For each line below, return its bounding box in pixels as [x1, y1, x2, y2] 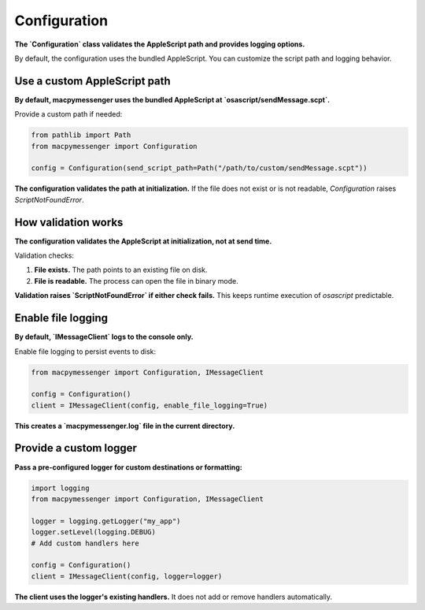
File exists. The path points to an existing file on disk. [34, 265, 208, 275]
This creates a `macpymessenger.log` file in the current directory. [14, 421, 235, 430]
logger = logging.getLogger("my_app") [31, 516, 181, 526]
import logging [31, 483, 90, 493]
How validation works [14, 215, 124, 229]
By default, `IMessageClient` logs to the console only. [14, 332, 194, 342]
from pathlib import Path [31, 131, 131, 139]
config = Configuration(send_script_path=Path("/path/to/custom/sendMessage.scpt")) [31, 164, 368, 173]
